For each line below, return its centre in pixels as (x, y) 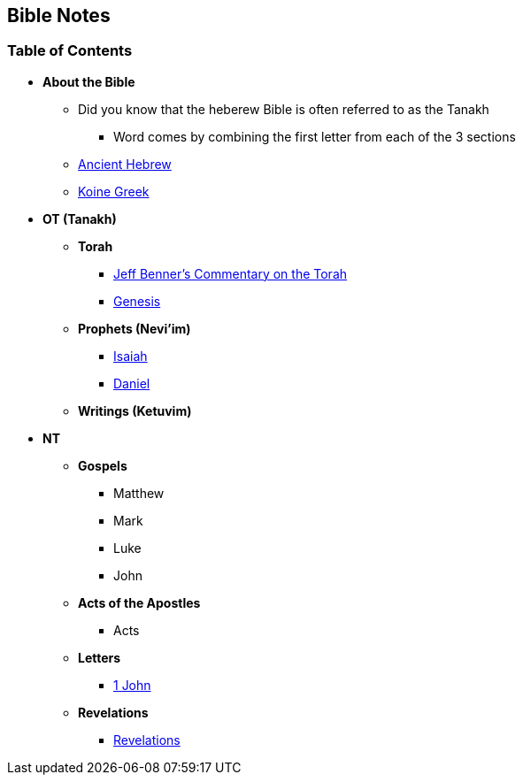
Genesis (137, 301)
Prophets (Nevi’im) (135, 328)
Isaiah (131, 356)
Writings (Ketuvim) (135, 410)
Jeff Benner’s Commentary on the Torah (231, 273)
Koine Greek (114, 191)
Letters (100, 657)
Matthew (139, 493)
